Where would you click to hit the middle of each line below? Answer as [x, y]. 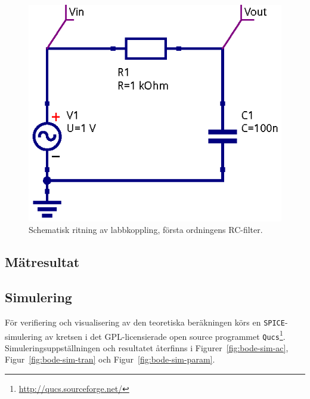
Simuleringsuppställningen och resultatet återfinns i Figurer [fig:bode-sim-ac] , [147, 347]
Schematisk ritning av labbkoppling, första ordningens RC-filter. [146, 230]
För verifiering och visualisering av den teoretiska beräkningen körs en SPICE [145, 322]
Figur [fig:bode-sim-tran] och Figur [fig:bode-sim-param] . [110, 359]
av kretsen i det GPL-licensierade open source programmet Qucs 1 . [165, 335]
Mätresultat [42, 262]
